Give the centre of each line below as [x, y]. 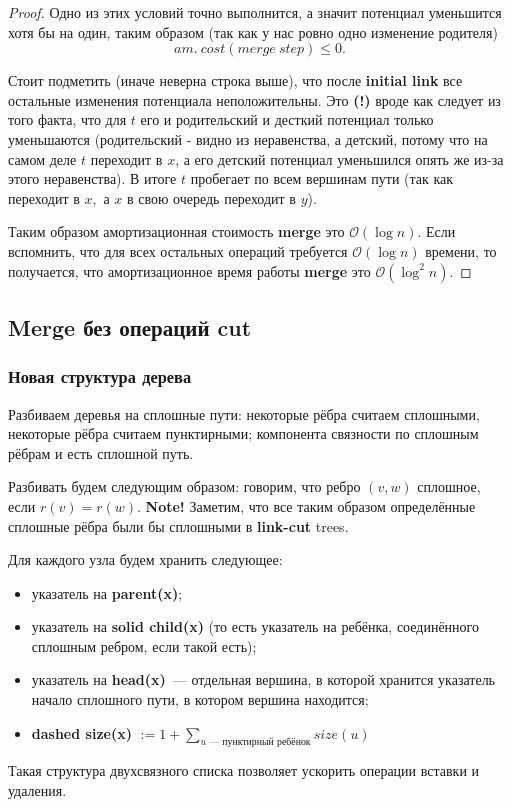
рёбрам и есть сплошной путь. [101, 452]
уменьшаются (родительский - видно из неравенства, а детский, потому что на [248, 138]
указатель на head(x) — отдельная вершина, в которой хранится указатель [263, 679]
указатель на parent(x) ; [107, 592]
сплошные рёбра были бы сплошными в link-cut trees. [178, 525]
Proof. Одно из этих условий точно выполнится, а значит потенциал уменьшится [255, 12]
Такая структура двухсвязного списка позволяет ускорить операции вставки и [244, 770]
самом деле [42, 158]
